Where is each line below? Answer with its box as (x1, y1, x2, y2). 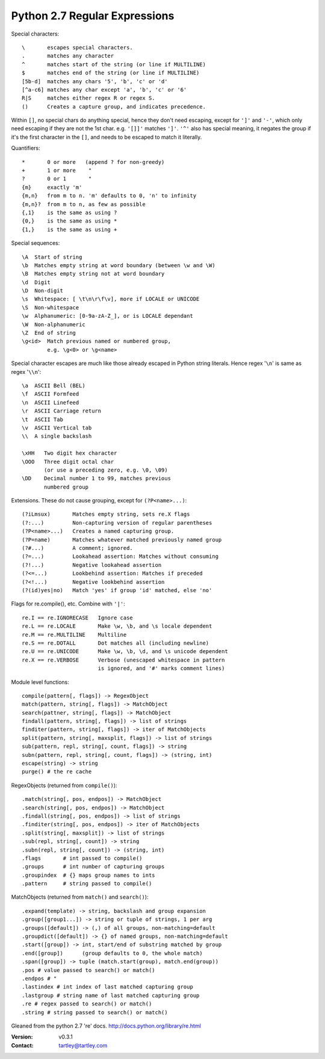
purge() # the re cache (22, 768, 92, 775)
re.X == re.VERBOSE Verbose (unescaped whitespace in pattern (22, 656, 225, 663)
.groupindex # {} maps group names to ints (22, 871, 156, 879)
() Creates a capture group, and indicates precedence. (22, 103, 206, 110)
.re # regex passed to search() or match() (22, 1001, 152, 1007)
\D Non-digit (22, 287, 63, 294)
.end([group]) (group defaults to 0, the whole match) (22, 950, 203, 956)
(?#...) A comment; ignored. (22, 545, 134, 552)
